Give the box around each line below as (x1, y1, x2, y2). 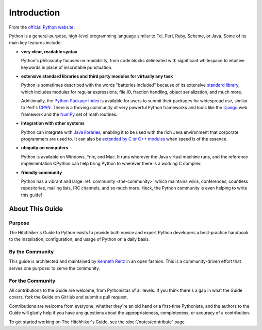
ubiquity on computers (21, 145, 68, 151)
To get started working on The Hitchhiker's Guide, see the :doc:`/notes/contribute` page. (9, 319, 186, 325)
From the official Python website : (9, 24, 75, 30)
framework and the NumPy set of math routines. (21, 111, 117, 117)
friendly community (21, 170, 63, 175)
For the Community (9, 277, 56, 284)
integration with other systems (21, 120, 85, 126)
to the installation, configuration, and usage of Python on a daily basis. (9, 236, 150, 242)
